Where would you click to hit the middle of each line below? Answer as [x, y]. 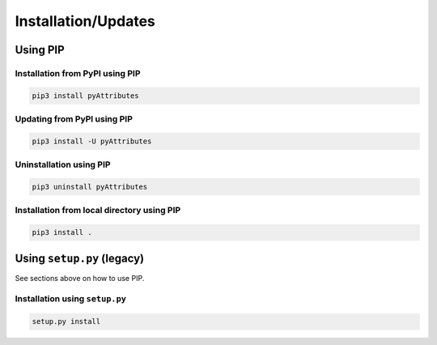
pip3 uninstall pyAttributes [90, 187]
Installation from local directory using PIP [98, 211]
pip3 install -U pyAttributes [92, 141]
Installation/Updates [85, 21]
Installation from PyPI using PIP [78, 73]
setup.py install [66, 322]
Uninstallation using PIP [63, 164]
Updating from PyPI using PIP [74, 119]
